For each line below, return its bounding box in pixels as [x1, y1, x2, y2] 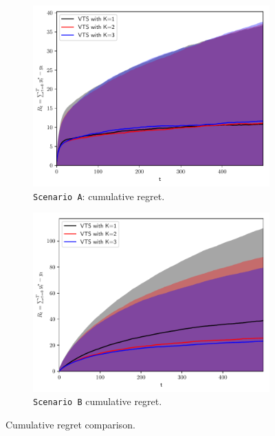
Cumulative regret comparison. [5, 417, 135, 431]
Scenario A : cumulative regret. [33, 188, 165, 203]
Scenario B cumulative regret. [33, 394, 162, 408]
